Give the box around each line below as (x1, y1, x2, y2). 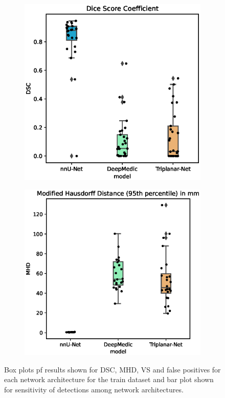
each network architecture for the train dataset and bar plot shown (4, 374, 214, 385)
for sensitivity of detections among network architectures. (4, 384, 184, 394)
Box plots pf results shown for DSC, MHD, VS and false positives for (4, 364, 221, 374)
